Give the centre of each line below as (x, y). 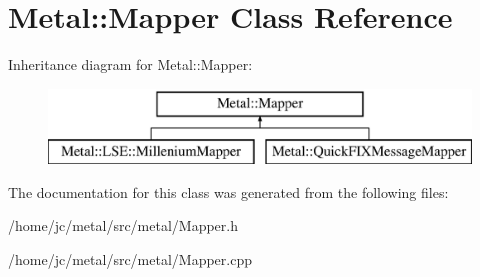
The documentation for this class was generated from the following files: (228, 191)
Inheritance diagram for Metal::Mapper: (130, 64)
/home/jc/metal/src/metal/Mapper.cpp (130, 259)
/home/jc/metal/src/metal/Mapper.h (123, 225)
